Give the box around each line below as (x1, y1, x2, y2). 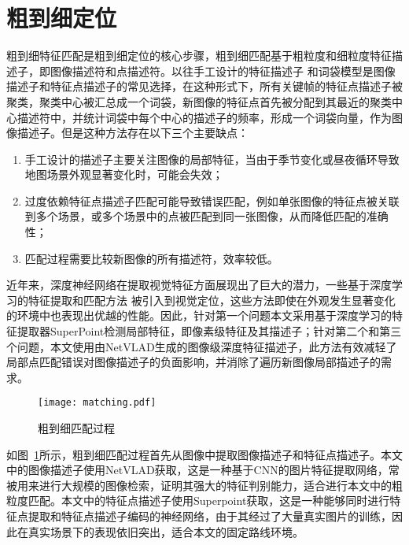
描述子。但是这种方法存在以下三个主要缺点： (17, 124, 249, 141)
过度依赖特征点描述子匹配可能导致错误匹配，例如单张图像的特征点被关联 (24, 192, 400, 209)
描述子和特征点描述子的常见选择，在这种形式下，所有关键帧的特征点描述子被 (6, 78, 403, 95)
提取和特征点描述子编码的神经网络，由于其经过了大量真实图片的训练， (28, 508, 392, 525)
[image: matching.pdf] (38, 397, 157, 409)
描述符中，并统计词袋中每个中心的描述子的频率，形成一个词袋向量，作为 (17, 109, 392, 125)
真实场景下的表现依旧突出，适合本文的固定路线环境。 (28, 523, 304, 539)
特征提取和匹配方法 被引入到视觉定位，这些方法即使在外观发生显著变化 (28, 291, 396, 308)
